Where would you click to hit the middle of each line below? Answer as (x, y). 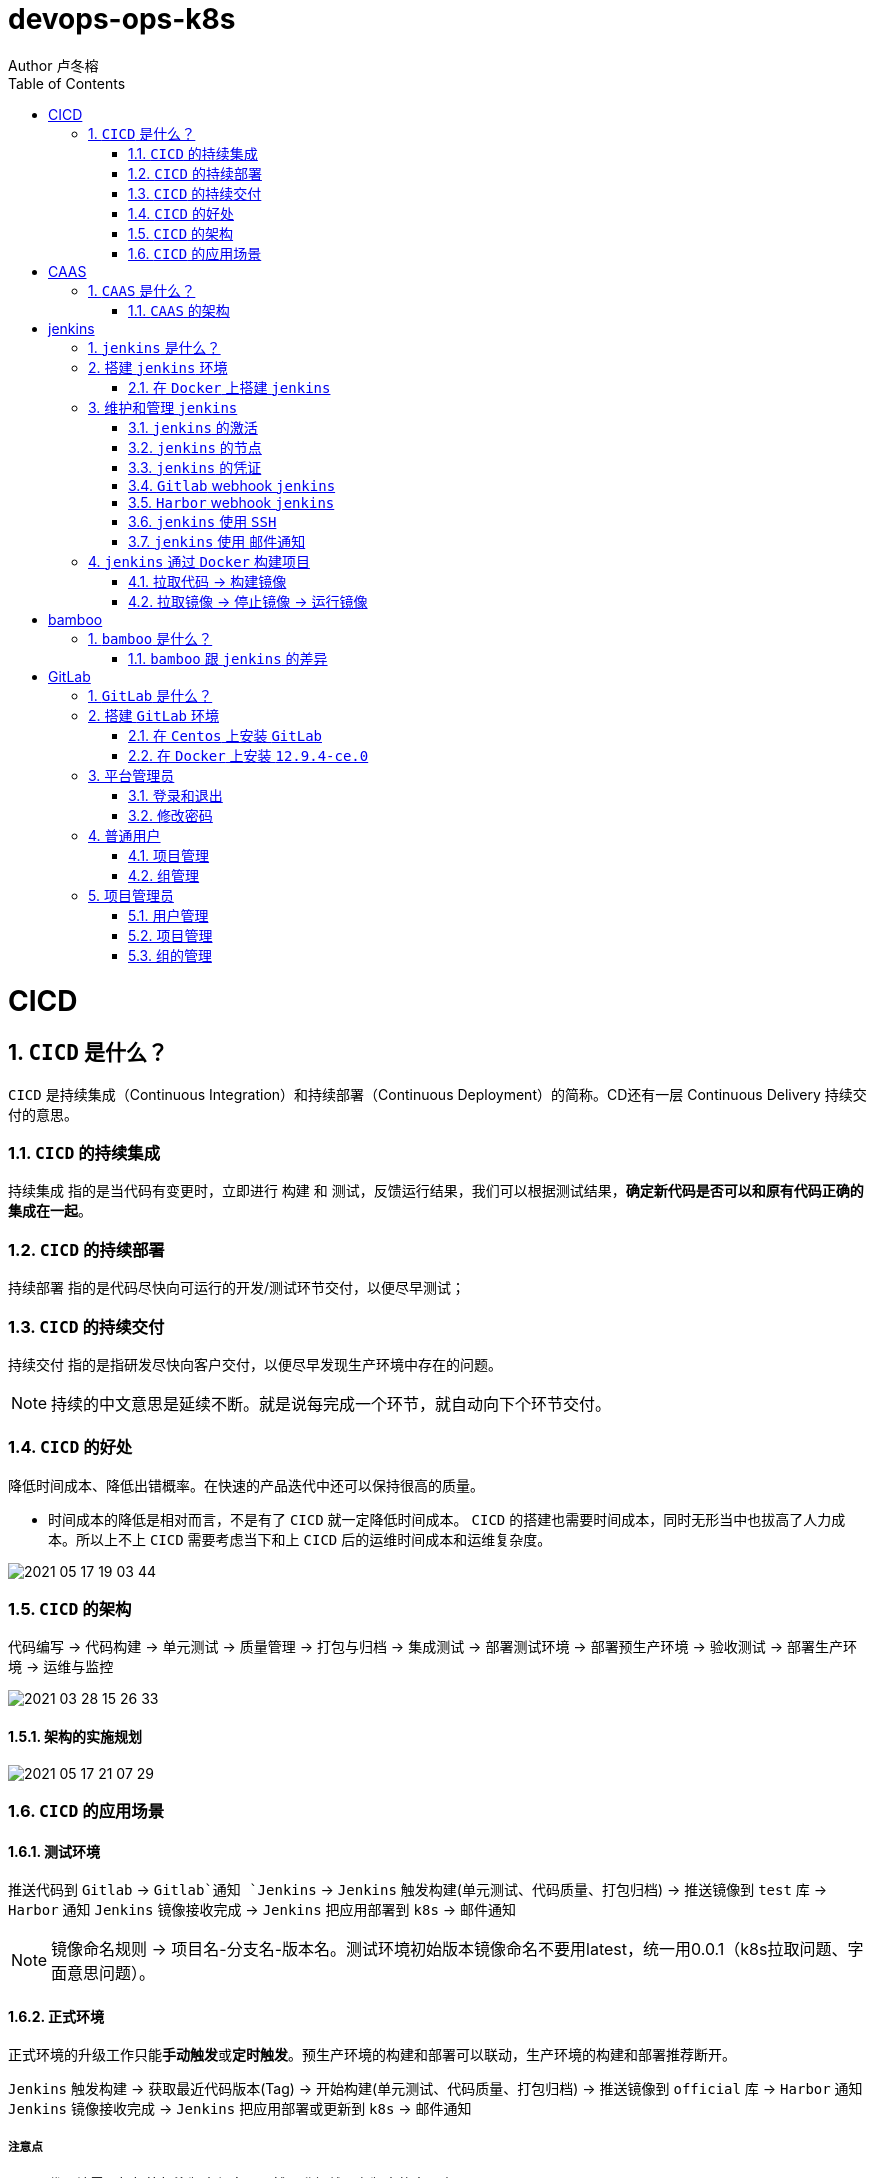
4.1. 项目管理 (169, 855)
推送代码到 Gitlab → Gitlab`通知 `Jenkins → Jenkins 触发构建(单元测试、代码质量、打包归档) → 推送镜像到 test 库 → (418, 1890)
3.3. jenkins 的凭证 (195, 467)
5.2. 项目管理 (170, 935)
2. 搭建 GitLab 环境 (153, 715)
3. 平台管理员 (131, 775)
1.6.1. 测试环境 (54, 1851)
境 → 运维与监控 (61, 1667)
